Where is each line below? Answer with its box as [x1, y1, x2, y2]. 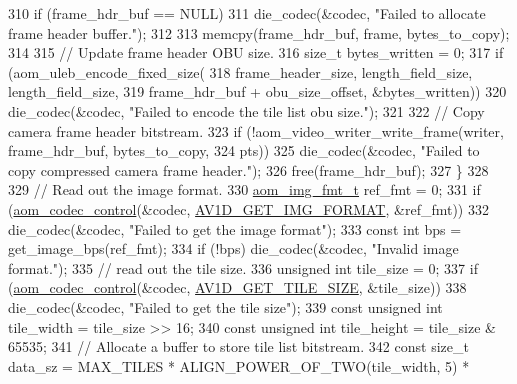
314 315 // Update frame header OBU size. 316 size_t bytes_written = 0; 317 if [8, 42, 504, 63]
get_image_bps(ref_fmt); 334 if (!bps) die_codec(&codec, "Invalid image [8, 238, 459, 259]
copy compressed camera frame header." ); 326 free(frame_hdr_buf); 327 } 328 [8, 159, 489, 180]
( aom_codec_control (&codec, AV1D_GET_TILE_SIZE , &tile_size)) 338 [8, 277, 467, 298]
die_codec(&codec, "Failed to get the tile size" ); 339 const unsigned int [8, 296, 443, 317]
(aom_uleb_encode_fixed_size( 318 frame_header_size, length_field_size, [8, 61, 473, 82]
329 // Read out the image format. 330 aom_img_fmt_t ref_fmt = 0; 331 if [8, 179, 481, 200]
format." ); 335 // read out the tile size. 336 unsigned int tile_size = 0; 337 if [8, 257, 478, 278]
